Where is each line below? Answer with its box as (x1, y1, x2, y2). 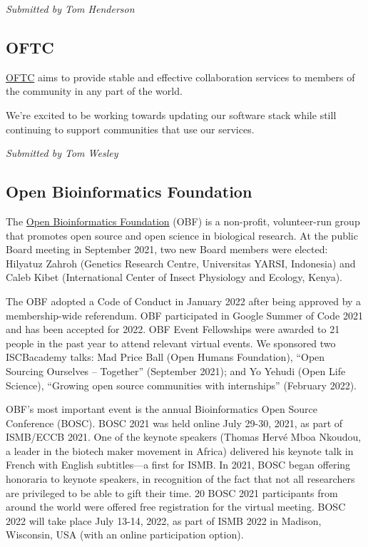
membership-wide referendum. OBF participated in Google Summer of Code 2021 (6, 307, 363, 322)
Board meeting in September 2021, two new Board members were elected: (6, 242, 328, 257)
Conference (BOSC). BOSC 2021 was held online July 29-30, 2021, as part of (6, 415, 343, 430)
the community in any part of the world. (6, 83, 183, 98)
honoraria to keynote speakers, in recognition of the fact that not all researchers (6, 471, 355, 486)
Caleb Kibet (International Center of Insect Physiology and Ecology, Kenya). (6, 270, 342, 285)
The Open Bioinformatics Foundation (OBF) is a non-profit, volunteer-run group (6, 213, 360, 228)
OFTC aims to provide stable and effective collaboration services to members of (6, 69, 355, 84)
